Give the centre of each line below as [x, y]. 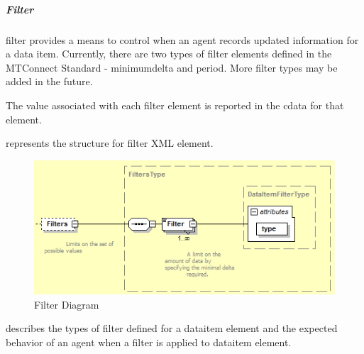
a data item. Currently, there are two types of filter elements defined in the [169, 54]
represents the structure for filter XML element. [110, 143]
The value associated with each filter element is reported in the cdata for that [175, 105]
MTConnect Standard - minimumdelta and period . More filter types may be [172, 67]
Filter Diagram [67, 304]
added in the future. [49, 81]
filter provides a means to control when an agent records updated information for [182, 39]
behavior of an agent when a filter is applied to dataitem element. [149, 342]
